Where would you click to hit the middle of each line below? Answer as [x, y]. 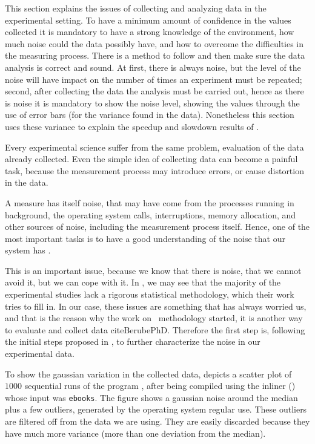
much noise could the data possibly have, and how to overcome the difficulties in [154, 43]
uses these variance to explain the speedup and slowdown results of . [132, 126]
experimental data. [40, 354]
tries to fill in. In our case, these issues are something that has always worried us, [156, 306]
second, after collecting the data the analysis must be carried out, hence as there [154, 91]
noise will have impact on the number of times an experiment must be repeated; [154, 79]
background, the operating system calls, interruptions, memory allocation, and [151, 214]
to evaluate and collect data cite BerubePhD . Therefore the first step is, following [155, 329]
